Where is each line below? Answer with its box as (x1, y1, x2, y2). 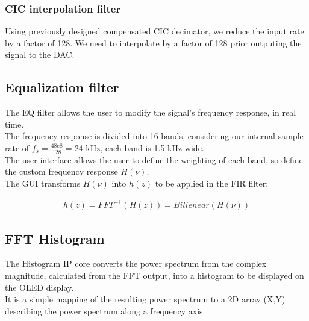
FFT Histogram (5, 229, 105, 248)
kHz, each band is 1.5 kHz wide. (86, 141, 204, 154)
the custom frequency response (5, 165, 118, 178)
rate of (5, 141, 30, 154)
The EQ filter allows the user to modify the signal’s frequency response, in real (5, 106, 296, 119)
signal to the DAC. (5, 48, 75, 61)
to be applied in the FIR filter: (155, 177, 269, 189)
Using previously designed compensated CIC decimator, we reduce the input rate (5, 25, 304, 37)
